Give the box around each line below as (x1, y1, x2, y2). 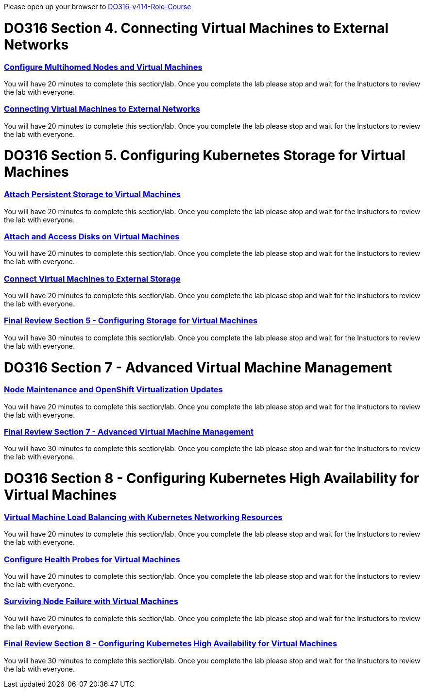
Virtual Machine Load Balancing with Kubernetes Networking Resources (4, 512, 283, 522)
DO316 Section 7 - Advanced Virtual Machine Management (4, 359, 392, 376)
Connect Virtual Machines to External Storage (4, 273, 181, 284)
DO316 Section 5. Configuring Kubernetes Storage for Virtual (4, 147, 406, 164)
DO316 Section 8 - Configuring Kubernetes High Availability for (4, 470, 420, 487)
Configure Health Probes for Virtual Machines (4, 554, 180, 564)
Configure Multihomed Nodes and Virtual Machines (4, 62, 203, 72)
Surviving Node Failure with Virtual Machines (4, 596, 179, 607)
